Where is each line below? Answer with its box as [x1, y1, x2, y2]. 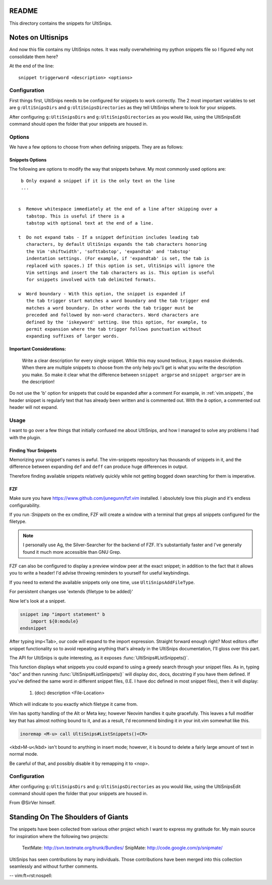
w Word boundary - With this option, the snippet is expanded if [18, 291, 186, 297]
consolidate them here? [9, 54, 58, 60]
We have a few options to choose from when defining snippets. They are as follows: [9, 144, 183, 150]
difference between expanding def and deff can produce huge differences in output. [9, 463, 188, 470]
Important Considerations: [9, 346, 66, 352]
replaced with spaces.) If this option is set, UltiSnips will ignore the [26, 263, 215, 269]
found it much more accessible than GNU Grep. [23, 549, 121, 555]
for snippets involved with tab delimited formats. [26, 277, 157, 283]
